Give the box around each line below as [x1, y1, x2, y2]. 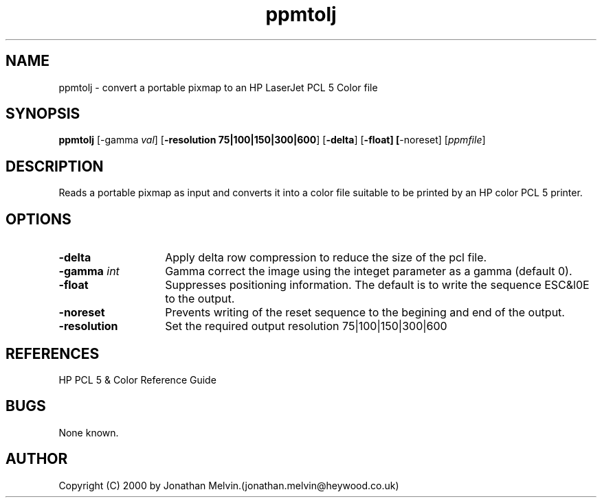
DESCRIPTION [5, 157, 104, 175]
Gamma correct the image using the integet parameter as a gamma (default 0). [165, 264, 572, 279]
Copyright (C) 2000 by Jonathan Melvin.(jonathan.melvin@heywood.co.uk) [58, 479, 399, 491]
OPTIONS [5, 210, 71, 228]
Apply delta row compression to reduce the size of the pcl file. [165, 250, 487, 265]
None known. [58, 426, 119, 438]
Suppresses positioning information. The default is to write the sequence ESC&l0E [165, 278, 590, 292]
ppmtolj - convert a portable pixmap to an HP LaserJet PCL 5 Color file [58, 81, 378, 93]
